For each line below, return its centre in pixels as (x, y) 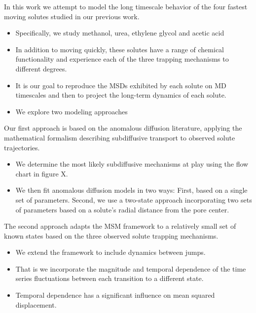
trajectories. (22, 147)
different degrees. (41, 68)
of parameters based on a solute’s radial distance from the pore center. (122, 209)
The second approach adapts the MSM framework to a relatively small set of (120, 226)
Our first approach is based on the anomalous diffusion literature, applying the (123, 128)
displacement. (36, 304)
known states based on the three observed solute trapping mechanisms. (111, 235)
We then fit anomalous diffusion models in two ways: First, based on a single (131, 190)
